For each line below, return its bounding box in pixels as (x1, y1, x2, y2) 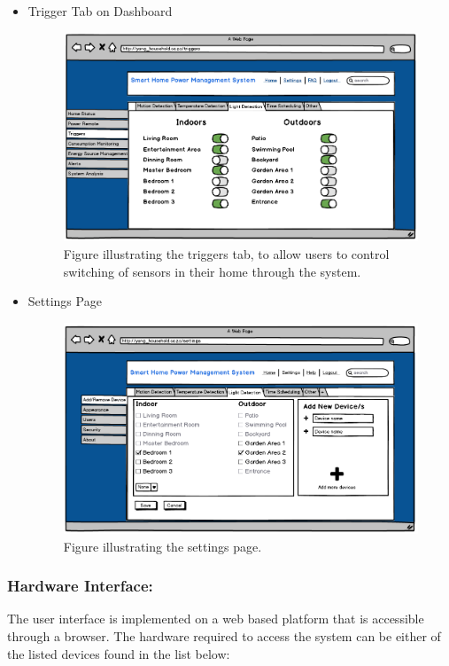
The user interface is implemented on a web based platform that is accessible (7, 609, 424, 628)
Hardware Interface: (7, 575, 153, 597)
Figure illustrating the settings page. (63, 537, 262, 555)
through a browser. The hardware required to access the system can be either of (7, 626, 441, 645)
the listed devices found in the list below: (7, 644, 230, 662)
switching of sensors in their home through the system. (63, 262, 361, 280)
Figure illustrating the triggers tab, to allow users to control (63, 244, 390, 262)
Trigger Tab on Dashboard (27, 2, 173, 20)
